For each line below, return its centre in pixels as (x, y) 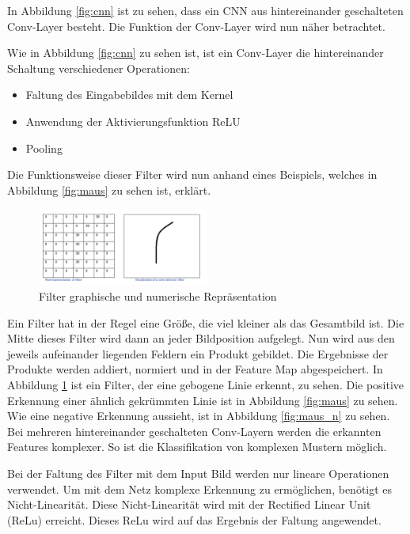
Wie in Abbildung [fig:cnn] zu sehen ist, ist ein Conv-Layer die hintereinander (196, 53)
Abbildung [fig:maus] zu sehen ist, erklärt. (109, 189)
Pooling (44, 148)
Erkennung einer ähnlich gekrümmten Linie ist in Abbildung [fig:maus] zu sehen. (203, 400)
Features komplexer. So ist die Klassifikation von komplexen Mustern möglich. (197, 447)
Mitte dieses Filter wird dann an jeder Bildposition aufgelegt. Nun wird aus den (201, 338)
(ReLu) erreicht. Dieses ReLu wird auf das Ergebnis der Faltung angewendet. (194, 519)
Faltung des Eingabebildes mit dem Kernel (129, 95)
